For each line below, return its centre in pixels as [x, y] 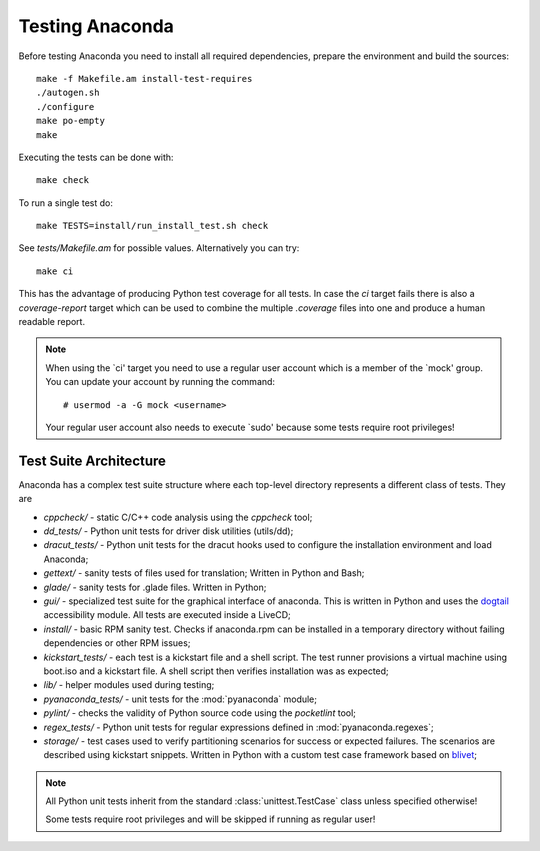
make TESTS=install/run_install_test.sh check [152, 226]
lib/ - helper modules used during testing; [129, 685]
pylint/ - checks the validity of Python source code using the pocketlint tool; [200, 713]
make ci [55, 271]
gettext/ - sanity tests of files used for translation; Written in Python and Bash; [204, 573]
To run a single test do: [66, 202]
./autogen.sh [68, 93]
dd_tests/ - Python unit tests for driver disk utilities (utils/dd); [168, 531]
